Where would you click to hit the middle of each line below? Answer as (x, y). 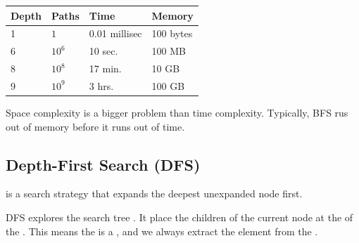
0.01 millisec (115, 33)
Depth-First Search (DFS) (103, 164)
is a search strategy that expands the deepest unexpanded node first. (154, 193)
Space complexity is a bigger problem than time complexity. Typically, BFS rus (177, 112)
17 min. (105, 68)
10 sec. (103, 51)
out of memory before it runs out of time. (95, 126)
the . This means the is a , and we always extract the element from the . (162, 231)
